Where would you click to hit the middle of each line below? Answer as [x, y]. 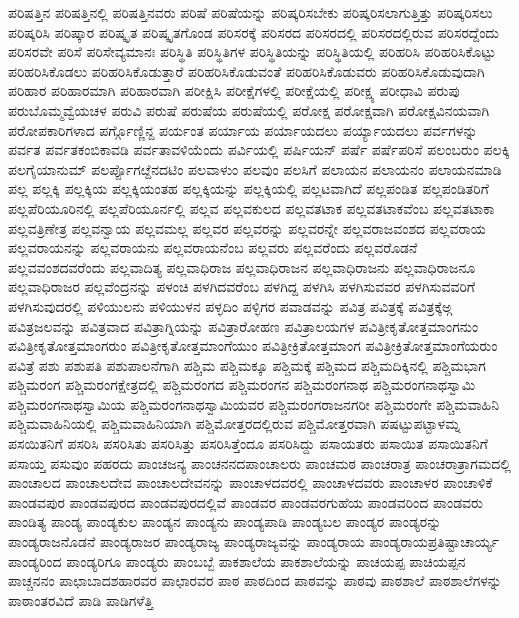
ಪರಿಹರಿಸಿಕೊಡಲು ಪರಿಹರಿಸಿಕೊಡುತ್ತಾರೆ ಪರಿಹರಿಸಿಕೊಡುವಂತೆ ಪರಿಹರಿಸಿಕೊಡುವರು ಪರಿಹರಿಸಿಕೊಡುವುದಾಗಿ [246, 70]
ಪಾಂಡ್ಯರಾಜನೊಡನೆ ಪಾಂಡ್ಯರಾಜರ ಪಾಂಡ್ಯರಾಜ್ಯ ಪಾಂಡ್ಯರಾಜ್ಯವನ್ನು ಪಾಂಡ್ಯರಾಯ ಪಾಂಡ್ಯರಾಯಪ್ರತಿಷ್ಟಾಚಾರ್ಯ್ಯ [253, 541]
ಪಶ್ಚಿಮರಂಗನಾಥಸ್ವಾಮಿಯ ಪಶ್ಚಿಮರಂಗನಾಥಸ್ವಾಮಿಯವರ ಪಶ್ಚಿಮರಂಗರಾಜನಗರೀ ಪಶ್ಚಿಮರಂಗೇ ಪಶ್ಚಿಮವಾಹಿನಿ [254, 403]
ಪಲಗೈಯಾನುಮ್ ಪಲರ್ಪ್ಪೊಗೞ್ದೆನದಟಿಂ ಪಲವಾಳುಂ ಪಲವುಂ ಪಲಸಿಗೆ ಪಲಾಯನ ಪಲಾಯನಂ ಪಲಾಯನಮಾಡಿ [255, 168]
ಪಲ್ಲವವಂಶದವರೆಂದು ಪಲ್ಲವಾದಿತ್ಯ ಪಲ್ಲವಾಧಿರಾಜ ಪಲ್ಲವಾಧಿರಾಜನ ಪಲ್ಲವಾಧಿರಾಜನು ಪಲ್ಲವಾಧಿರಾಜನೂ [242, 266]
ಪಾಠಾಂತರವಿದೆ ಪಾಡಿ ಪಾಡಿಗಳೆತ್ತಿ [81, 599]
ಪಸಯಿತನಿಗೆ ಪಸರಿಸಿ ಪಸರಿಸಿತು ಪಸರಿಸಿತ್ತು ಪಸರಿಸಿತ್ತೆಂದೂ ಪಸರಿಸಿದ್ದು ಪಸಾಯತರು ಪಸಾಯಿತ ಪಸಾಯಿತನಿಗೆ [248, 443]
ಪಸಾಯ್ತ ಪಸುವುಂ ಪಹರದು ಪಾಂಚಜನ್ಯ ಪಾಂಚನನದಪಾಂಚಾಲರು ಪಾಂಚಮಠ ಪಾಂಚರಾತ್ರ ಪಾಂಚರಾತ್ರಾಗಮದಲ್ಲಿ [259, 462]
